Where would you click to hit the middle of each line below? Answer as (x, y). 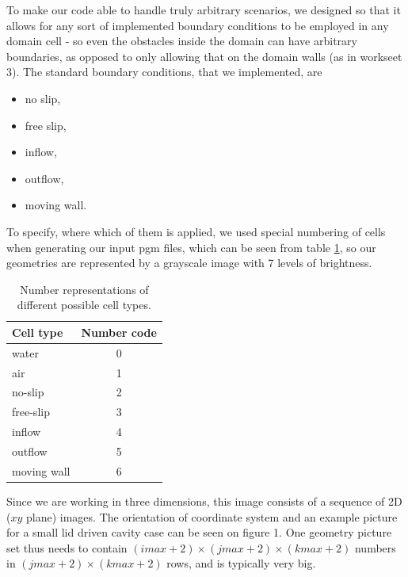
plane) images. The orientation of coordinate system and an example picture (212, 516)
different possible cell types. (84, 305)
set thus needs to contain (67, 547)
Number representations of (84, 289)
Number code (119, 332)
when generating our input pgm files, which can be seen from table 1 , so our (191, 247)
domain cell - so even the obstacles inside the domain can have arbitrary (182, 41)
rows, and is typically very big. (241, 563)
